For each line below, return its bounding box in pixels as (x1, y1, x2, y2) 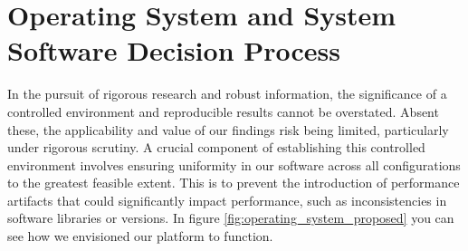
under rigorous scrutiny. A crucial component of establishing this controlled (7, 138, 425, 157)
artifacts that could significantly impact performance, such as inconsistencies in (7, 190, 447, 209)
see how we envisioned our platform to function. (7, 227, 273, 246)
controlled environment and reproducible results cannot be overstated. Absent (7, 101, 439, 121)
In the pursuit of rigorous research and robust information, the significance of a (7, 84, 447, 103)
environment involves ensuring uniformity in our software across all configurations (7, 155, 461, 174)
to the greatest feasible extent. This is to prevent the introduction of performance (7, 173, 460, 192)
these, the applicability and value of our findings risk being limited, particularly (7, 120, 449, 139)
